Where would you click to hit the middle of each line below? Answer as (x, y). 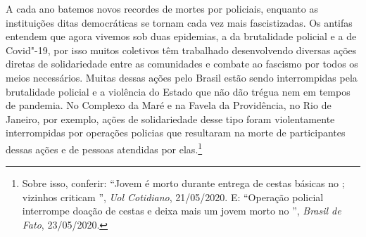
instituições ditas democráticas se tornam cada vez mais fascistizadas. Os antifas (179, 22)
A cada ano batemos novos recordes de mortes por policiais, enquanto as (162, 8)
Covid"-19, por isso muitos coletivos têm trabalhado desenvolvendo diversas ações (181, 50)
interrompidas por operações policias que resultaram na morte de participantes (176, 133)
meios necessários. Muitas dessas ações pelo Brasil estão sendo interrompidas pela (182, 77)
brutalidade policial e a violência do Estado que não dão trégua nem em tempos (178, 91)
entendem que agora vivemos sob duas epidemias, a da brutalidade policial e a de (181, 36)
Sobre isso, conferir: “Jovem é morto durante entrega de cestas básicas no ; (183, 183)
